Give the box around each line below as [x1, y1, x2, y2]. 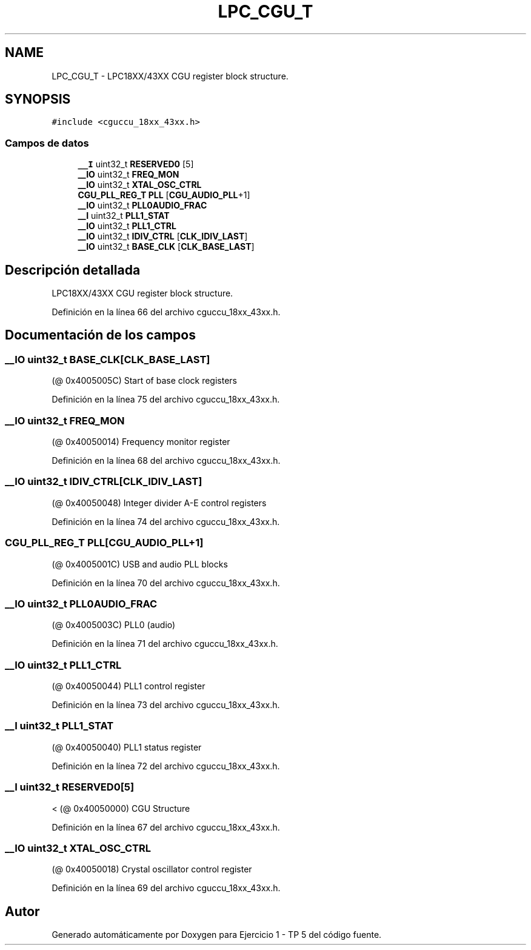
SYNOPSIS [5, 92, 71, 107]
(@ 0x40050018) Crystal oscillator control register [52, 864, 252, 875]
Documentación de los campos [5, 327, 196, 343]
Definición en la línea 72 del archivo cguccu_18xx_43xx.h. [52, 760, 280, 771]
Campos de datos [5, 136, 89, 149]
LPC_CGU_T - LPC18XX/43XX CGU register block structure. [52, 70, 289, 81]
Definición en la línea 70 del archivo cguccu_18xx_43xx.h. [52, 577, 280, 588]
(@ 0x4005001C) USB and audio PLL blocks [52, 558, 228, 569]
